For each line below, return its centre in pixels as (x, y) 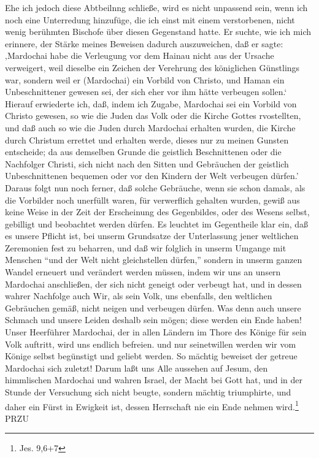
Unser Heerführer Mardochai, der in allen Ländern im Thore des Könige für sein (156, 332)
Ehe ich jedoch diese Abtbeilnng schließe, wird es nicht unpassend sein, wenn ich (156, 7)
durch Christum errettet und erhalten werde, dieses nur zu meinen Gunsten (147, 139)
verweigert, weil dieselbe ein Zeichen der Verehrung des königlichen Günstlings (152, 67)
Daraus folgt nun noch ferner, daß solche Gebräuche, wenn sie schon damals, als (155, 187)
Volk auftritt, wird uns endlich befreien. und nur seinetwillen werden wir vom (151, 344)
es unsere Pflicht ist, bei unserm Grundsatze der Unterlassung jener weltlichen (152, 236)
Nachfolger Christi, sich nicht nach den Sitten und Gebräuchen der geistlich (147, 163)
